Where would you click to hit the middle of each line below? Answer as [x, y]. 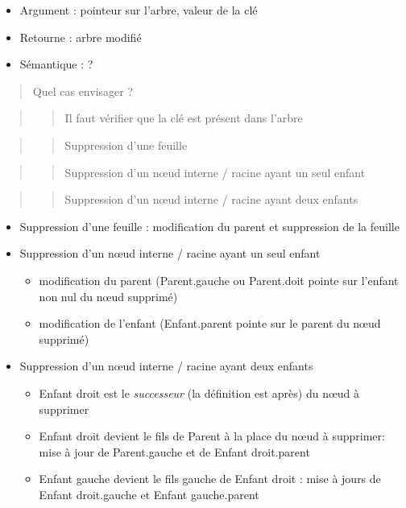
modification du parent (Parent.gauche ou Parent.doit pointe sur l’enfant [219, 280]
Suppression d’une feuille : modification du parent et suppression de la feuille [209, 226]
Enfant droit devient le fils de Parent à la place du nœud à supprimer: [212, 436]
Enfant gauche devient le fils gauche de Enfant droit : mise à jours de [210, 479]
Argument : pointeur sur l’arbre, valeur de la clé [139, 10]
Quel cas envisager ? [83, 91]
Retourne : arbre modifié [81, 37]
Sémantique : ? [56, 64]
